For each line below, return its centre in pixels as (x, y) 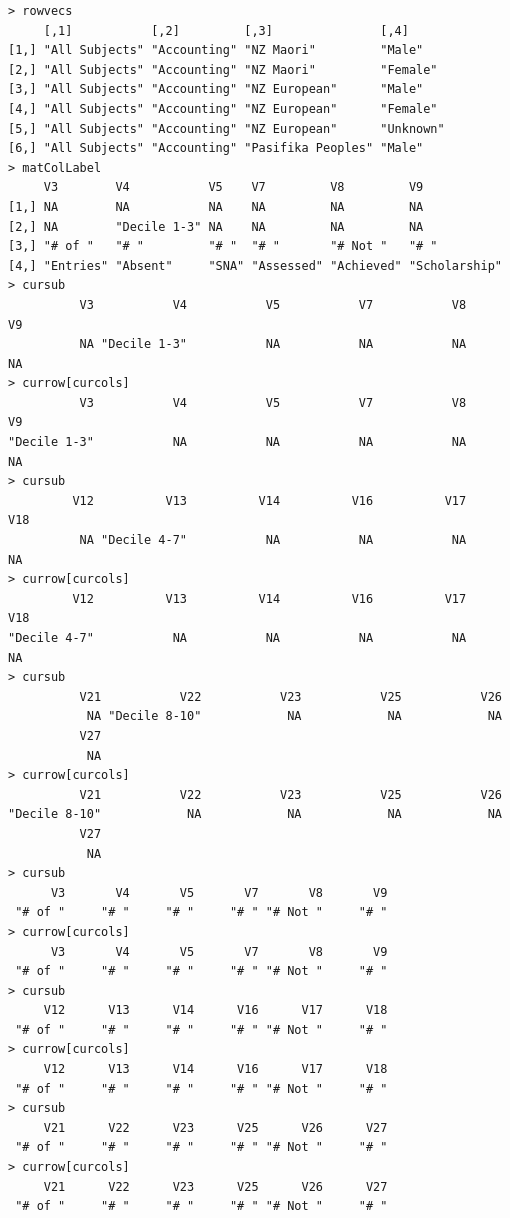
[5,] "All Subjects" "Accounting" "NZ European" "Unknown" (226, 128)
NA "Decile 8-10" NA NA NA (294, 716)
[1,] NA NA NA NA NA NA (216, 206)
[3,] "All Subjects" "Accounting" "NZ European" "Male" (216, 89)
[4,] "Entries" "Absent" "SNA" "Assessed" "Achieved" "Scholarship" (255, 265)
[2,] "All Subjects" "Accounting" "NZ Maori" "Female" (223, 69)
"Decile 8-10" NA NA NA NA (255, 814)
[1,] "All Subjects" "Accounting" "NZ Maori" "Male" (216, 50)
